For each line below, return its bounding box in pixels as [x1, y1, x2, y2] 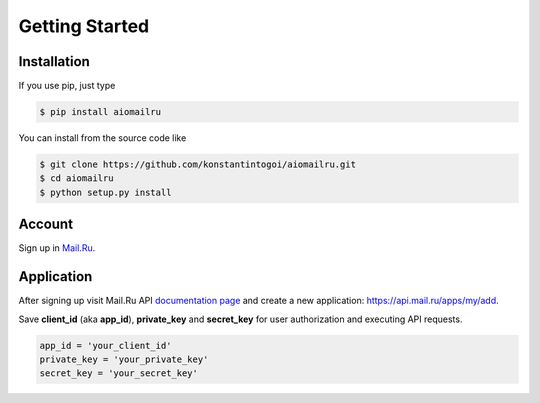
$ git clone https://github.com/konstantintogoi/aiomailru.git [39, 159, 357, 170]
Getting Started [18, 15, 150, 37]
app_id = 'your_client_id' [39, 340, 172, 351]
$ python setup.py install [39, 186, 172, 198]
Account [18, 216, 74, 233]
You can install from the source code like [18, 132, 187, 144]
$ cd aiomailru [39, 173, 114, 184]
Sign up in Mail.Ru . [18, 242, 96, 254]
